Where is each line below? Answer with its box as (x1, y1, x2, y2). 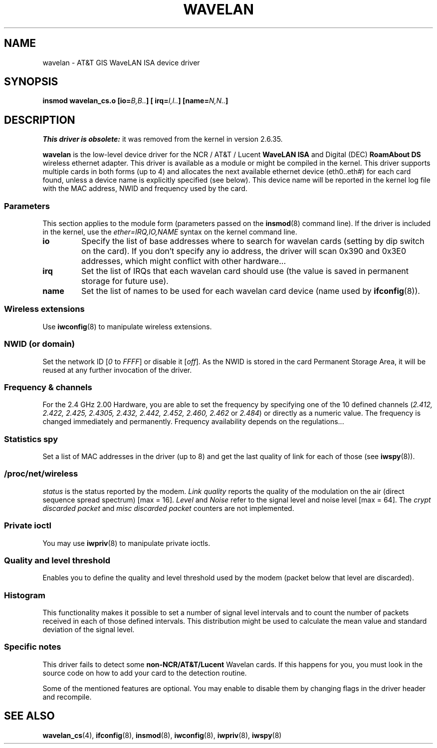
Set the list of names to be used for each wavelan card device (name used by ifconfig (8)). (81, 286, 420, 296)
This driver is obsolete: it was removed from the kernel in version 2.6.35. (42, 135, 283, 144)
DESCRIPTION (4, 113, 75, 126)
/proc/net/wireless (4, 469, 78, 479)
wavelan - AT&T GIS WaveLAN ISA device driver (42, 58, 200, 67)
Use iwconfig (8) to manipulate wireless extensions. (42, 322, 212, 331)
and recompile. (42, 692, 92, 701)
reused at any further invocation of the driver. (42, 365, 192, 374)
